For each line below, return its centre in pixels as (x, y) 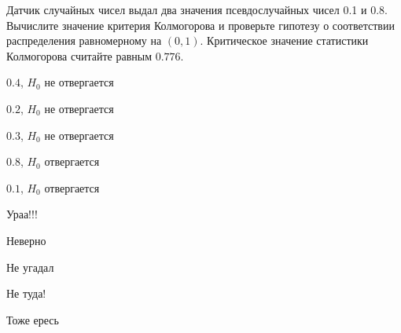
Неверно (26, 240)
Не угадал (30, 267)
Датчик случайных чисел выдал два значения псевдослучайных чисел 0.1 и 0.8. (197, 9)
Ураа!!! (22, 214)
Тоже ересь (33, 319)
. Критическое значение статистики (284, 40)
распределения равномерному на (84, 40)
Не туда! (26, 293)
